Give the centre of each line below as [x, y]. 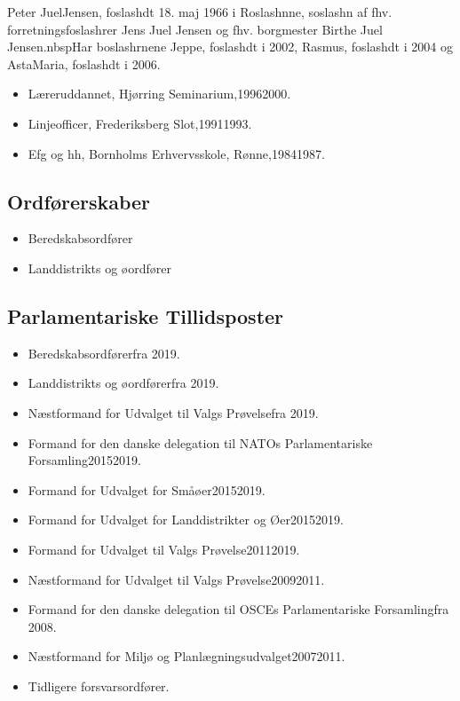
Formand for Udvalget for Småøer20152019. [147, 489]
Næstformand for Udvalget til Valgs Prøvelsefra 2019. [173, 412]
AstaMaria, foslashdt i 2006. [84, 63]
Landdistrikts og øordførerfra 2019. [123, 383]
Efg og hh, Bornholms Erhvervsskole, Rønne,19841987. [176, 153]
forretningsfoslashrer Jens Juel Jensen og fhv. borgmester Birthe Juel [195, 29]
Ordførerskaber [79, 201]
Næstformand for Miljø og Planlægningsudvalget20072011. [186, 656]
